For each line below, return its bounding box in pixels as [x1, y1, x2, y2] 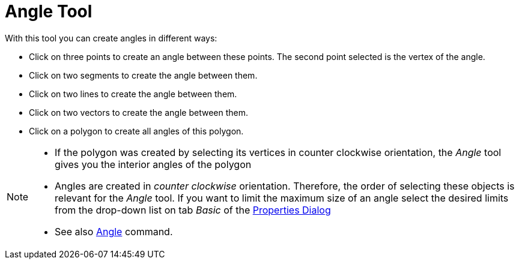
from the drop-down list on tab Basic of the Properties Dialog [55, 203, 331, 216]
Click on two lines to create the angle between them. [29, 88, 237, 99]
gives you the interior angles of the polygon [55, 158, 252, 170]
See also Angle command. [55, 225, 173, 238]
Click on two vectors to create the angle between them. [29, 107, 248, 118]
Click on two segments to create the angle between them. [29, 70, 258, 80]
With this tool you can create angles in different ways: [5, 32, 217, 43]
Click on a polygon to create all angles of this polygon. [29, 125, 244, 136]
